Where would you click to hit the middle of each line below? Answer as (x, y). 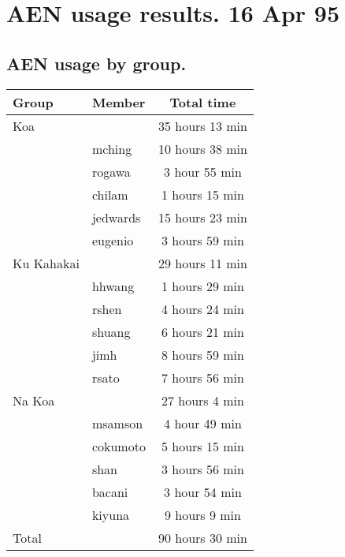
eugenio (113, 240)
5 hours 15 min (202, 446)
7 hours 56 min (202, 377)
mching (112, 148)
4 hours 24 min (202, 308)
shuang (111, 331)
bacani (110, 492)
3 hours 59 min (202, 240)
